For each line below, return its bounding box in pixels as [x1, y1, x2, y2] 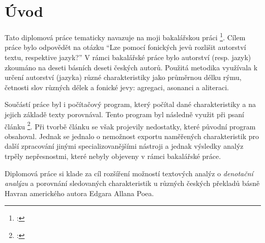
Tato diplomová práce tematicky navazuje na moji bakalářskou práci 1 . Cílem [5, 31, 246, 42]
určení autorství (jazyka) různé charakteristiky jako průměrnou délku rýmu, [5, 72, 242, 83]
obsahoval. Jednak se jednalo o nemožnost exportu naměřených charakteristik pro [5, 130, 259, 141]
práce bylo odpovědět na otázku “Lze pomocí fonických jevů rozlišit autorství [5, 42, 246, 52]
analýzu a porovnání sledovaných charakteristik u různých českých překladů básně [5, 178, 260, 188]
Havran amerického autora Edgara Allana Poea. [5, 187, 154, 198]
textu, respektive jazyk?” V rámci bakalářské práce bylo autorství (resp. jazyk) [5, 51, 251, 62]
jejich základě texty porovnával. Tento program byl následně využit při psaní [5, 109, 244, 119]
